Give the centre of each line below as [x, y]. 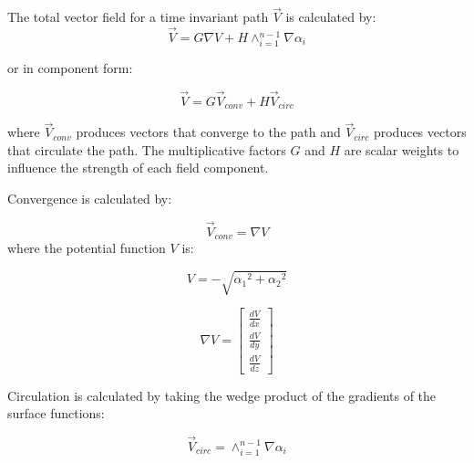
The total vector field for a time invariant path [138, 17]
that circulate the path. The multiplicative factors [147, 149]
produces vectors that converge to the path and [208, 132]
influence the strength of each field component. [138, 168]
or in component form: [70, 67]
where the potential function [87, 248]
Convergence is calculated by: [90, 199]
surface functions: [56, 413]
